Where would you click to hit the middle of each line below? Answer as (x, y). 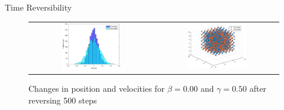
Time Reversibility (38, 7)
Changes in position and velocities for (97, 89)
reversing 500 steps (63, 100)
